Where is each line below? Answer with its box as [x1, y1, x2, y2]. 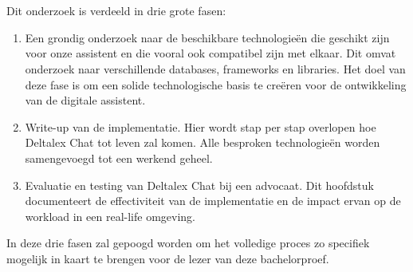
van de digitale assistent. [25, 92, 146, 108]
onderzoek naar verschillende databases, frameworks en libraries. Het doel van [25, 60, 406, 77]
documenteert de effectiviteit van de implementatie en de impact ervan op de [25, 192, 401, 209]
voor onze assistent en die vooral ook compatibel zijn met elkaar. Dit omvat [25, 45, 396, 61]
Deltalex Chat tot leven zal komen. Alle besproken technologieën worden [25, 134, 380, 151]
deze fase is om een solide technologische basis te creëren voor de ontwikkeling [25, 76, 407, 93]
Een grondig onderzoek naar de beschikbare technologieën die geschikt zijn [25, 29, 390, 45]
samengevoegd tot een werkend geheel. [25, 149, 213, 166]
